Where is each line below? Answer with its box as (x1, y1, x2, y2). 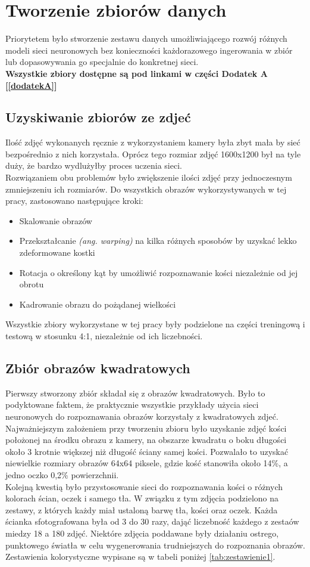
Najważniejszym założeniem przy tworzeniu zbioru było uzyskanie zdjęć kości (5, 422, 287, 434)
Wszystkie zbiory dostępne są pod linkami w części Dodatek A (5, 67, 268, 79)
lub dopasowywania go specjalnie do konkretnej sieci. (5, 55, 199, 68)
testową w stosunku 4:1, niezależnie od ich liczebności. (5, 330, 203, 342)
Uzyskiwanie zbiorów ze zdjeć (5, 108, 191, 126)
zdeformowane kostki (19, 246, 95, 259)
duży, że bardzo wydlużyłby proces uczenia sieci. (5, 159, 182, 172)
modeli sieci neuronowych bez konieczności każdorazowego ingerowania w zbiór (5, 44, 293, 56)
